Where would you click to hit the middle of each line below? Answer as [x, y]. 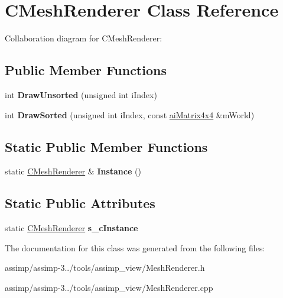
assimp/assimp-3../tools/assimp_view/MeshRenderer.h [105, 268]
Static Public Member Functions [106, 146]
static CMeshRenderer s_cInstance [71, 228]
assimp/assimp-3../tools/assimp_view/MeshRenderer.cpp [109, 287]
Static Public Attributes [80, 203]
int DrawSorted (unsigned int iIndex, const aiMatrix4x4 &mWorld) [130, 114]
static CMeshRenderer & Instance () [73, 171]
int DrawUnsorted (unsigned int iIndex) [81, 94]
